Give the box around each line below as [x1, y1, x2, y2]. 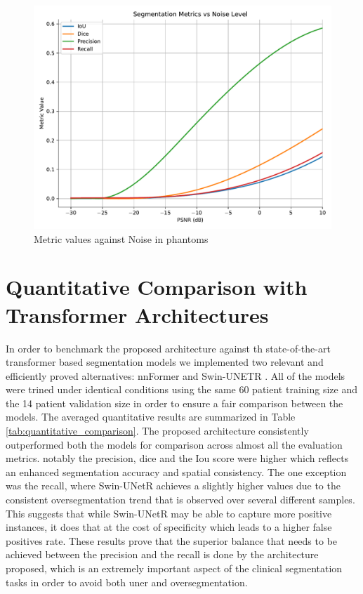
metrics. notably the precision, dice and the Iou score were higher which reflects [6, 451, 349, 466]
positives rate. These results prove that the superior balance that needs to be [6, 533, 338, 548]
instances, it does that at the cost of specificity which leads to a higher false [6, 520, 332, 534]
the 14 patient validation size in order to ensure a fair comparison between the [6, 395, 343, 410]
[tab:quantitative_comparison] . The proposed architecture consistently [6, 423, 309, 438]
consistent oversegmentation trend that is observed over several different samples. [6, 492, 355, 507]
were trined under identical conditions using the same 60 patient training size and [6, 382, 357, 397]
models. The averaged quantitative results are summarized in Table [6, 409, 296, 424]
